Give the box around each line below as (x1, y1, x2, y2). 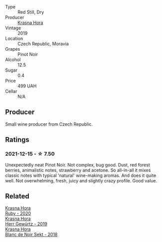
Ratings (5, 136, 30, 144)
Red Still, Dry (17, 9, 44, 15)
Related (5, 192, 30, 200)
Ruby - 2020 (5, 210, 31, 217)
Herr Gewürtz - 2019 (5, 221, 48, 227)
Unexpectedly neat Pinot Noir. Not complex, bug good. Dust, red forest (5, 161, 150, 167)
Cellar (5, 88, 17, 94)
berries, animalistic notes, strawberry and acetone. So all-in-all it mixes (5, 167, 151, 173)
